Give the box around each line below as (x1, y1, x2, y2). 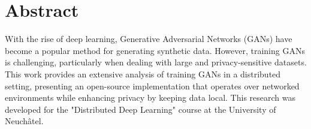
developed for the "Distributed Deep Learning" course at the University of (5, 103, 276, 115)
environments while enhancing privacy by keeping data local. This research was (5, 91, 295, 104)
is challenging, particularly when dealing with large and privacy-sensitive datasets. (5, 56, 307, 68)
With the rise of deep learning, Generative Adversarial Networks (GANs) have (5, 32, 292, 45)
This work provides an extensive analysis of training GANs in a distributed (5, 67, 281, 80)
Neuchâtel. (5, 115, 44, 127)
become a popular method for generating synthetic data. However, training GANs (5, 44, 305, 56)
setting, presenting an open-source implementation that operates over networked (5, 79, 300, 92)
